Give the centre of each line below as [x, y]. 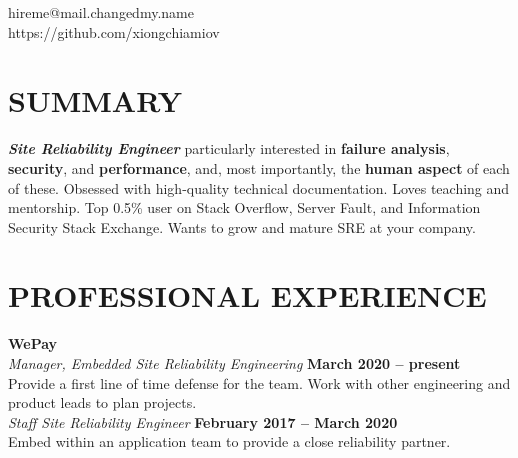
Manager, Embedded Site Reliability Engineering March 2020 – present [234, 363]
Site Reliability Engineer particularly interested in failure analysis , [229, 148]
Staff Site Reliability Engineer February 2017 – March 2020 [203, 421]
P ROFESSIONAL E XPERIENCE [247, 295]
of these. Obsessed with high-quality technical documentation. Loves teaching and [259, 187]
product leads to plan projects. [102, 402]
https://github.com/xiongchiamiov [114, 31]
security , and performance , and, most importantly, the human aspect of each [259, 167]
